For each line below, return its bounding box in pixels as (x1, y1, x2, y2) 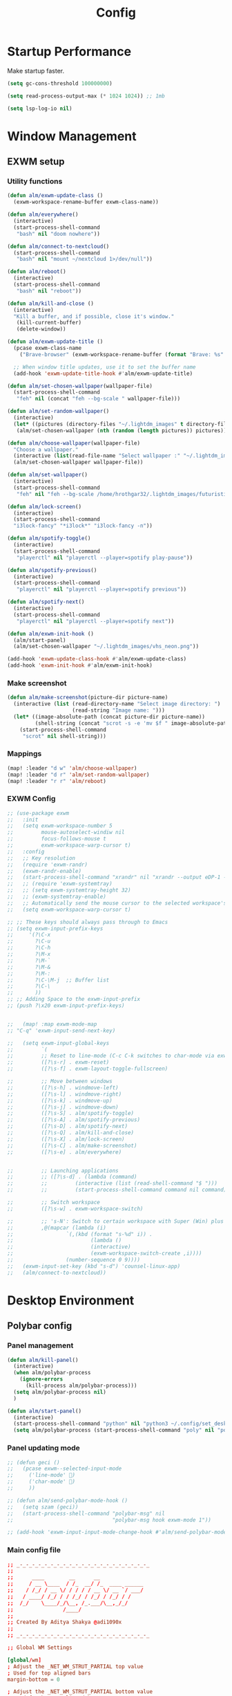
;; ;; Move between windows (7, 1078, 113, 1085)
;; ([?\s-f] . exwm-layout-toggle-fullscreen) (7, 1065, 168, 1073)
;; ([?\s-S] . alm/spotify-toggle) (7, 1110, 135, 1117)
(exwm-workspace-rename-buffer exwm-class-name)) (13, 199, 159, 205)
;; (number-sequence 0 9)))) (7, 1257, 140, 1264)
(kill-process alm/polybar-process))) (25, 1382, 137, 1390)
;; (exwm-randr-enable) (7, 867, 81, 874)
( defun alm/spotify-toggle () (7, 535, 91, 542)
